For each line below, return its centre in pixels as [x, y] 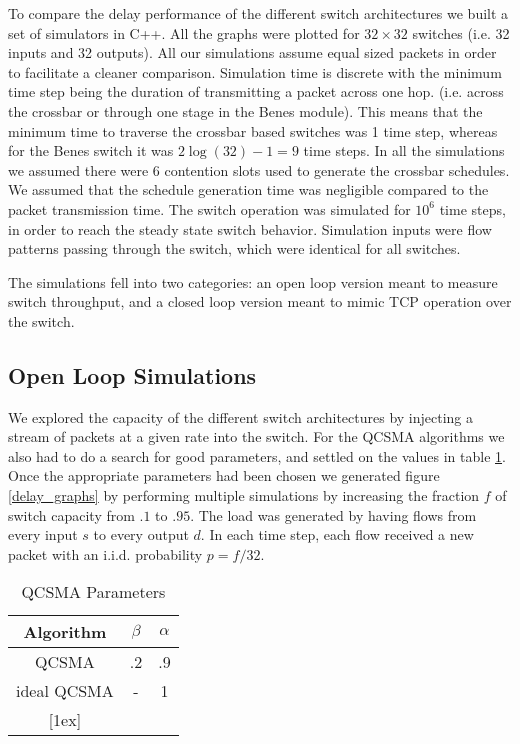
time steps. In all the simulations [404, 150]
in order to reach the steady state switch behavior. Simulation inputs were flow [250, 228]
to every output [141, 534]
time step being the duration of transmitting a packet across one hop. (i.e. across [256, 91]
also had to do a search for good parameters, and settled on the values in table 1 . [257, 455]
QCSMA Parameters [93, 592]
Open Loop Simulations [132, 374]
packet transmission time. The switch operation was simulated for [209, 208]
